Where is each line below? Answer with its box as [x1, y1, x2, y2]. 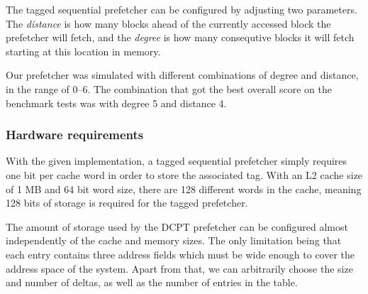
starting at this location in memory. [6, 43, 161, 58]
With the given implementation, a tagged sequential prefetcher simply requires [6, 153, 347, 168]
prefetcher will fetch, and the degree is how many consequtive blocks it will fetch [6, 30, 355, 45]
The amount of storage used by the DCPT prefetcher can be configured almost [6, 219, 348, 234]
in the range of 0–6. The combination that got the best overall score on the [6, 81, 332, 96]
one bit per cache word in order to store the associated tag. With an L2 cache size [6, 167, 363, 182]
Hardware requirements [6, 126, 144, 143]
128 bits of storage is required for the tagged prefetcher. [6, 195, 248, 210]
